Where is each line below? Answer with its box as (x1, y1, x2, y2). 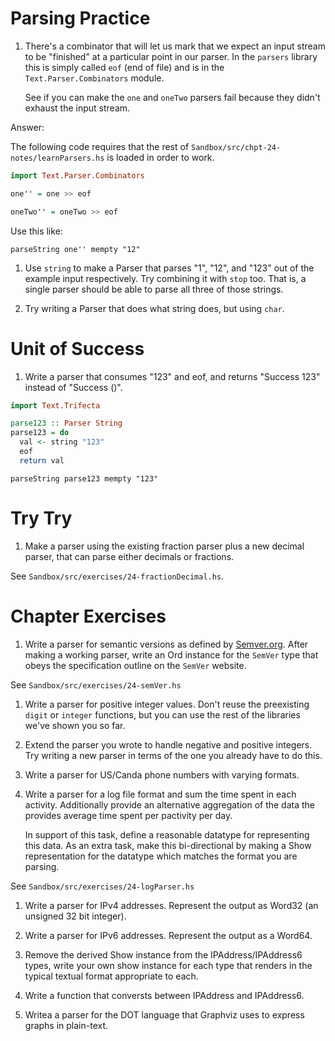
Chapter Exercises (10, 605, 167, 627)
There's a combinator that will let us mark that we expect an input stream (24, 40, 326, 52)
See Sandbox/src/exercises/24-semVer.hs (10, 678, 182, 691)
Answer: (10, 121, 45, 133)
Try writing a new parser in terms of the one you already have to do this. (24, 749, 323, 761)
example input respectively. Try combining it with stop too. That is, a (24, 272, 307, 284)
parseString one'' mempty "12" (10, 244, 141, 254)
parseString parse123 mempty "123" (10, 473, 159, 484)
